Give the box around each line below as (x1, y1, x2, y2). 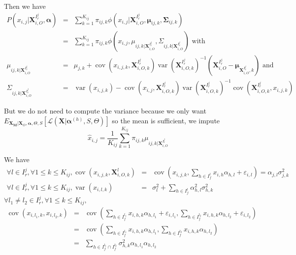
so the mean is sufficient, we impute (112, 115, 220, 125)
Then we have (4, 1, 46, 11)
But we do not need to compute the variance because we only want (4, 106, 206, 116)
